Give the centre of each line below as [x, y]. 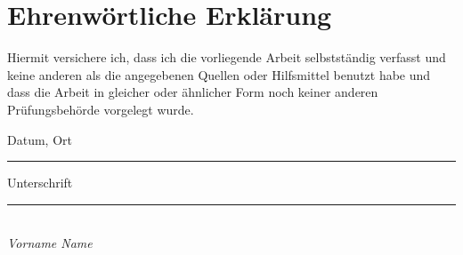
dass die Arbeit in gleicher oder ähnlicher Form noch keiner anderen [193, 92]
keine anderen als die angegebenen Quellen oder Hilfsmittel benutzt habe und [219, 74]
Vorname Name [50, 243]
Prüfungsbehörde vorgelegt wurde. [101, 109]
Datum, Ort [40, 139]
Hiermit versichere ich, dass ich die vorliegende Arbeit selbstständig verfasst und [227, 57]
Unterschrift [40, 183]
